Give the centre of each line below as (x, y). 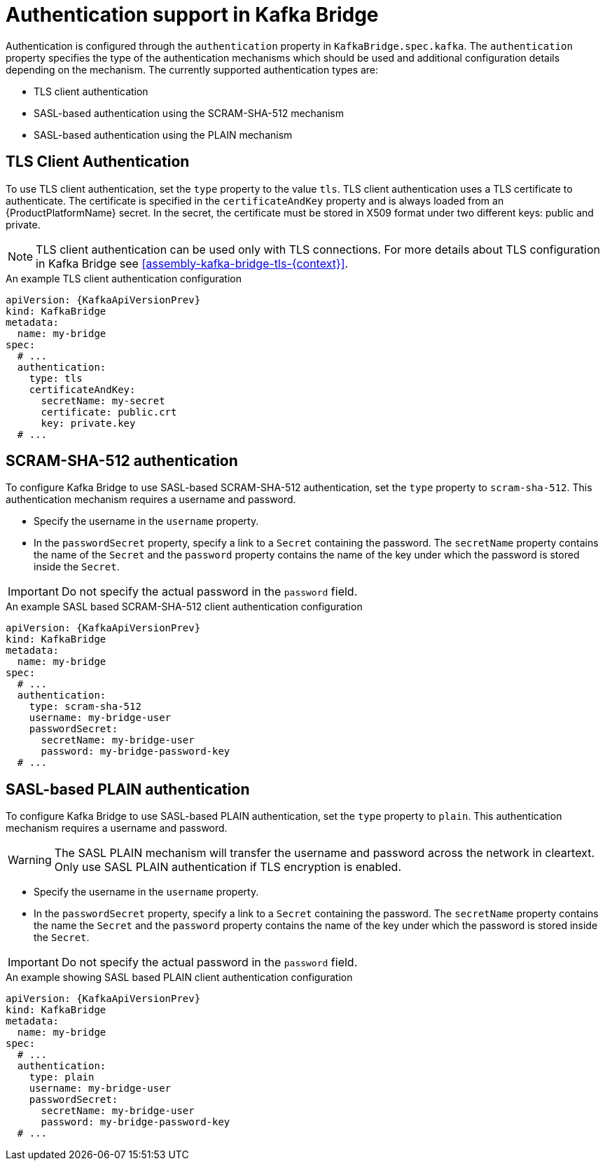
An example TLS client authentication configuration (124, 278)
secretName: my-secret (103, 400)
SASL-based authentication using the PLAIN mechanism (163, 135)
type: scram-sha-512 (85, 707)
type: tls (56, 378)
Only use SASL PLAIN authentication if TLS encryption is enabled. (228, 867)
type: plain (62, 1077)
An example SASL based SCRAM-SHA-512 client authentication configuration (184, 607)
